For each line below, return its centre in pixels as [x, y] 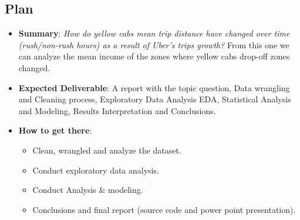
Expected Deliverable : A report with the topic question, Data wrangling [154, 87]
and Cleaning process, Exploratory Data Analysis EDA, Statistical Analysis [155, 99]
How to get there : [55, 130]
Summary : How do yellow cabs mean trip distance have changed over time [154, 33]
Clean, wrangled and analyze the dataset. [107, 150]
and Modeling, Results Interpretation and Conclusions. [117, 110]
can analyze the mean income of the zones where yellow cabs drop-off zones [154, 56]
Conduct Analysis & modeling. [88, 190]
